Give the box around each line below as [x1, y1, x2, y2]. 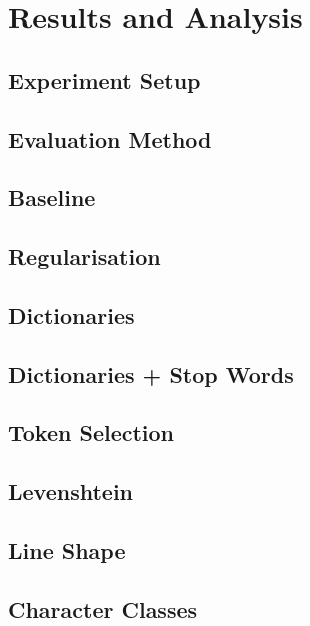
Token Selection [8, 417, 175, 448]
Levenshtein [8, 476, 134, 507]
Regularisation [8, 241, 161, 272]
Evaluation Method [8, 123, 212, 154]
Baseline [8, 182, 96, 213]
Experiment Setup [8, 64, 201, 95]
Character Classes [8, 593, 198, 624]
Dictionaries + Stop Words [8, 358, 294, 389]
